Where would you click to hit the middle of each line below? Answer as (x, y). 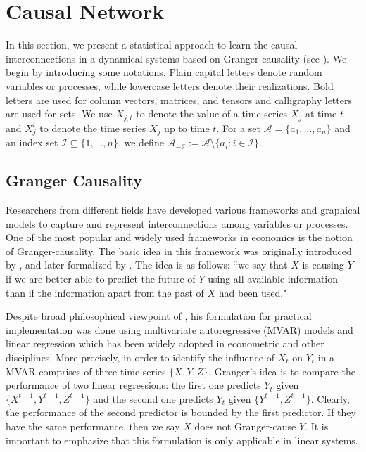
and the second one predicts (153, 398)
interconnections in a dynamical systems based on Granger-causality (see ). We (176, 58)
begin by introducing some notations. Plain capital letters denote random (164, 72)
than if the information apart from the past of (105, 292)
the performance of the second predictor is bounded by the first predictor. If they (181, 412)
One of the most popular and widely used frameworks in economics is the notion (179, 237)
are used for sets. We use (59, 114)
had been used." (253, 292)
